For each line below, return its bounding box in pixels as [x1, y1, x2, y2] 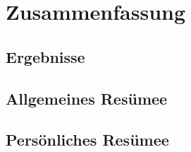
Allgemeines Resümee [6, 87, 168, 109]
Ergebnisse [6, 45, 85, 67]
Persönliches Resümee [6, 129, 169, 151]
